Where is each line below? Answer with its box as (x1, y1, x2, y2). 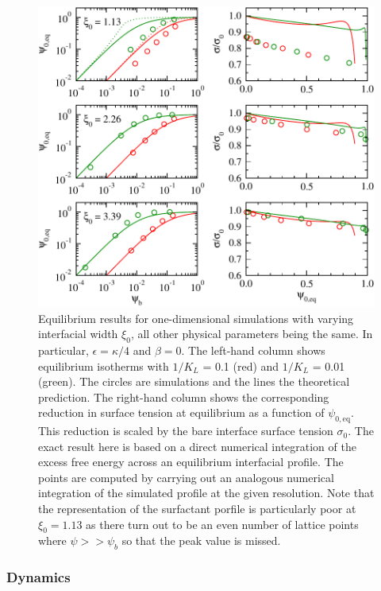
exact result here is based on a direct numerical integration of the (38, 437, 356, 454)
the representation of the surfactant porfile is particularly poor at (38, 500, 356, 517)
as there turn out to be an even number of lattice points (86, 515, 359, 532)
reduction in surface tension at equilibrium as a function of (38, 404, 325, 421)
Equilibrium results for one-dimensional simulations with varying (38, 309, 354, 326)
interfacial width (38, 325, 118, 342)
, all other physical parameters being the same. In (130, 325, 373, 342)
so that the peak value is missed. (121, 532, 281, 549)
